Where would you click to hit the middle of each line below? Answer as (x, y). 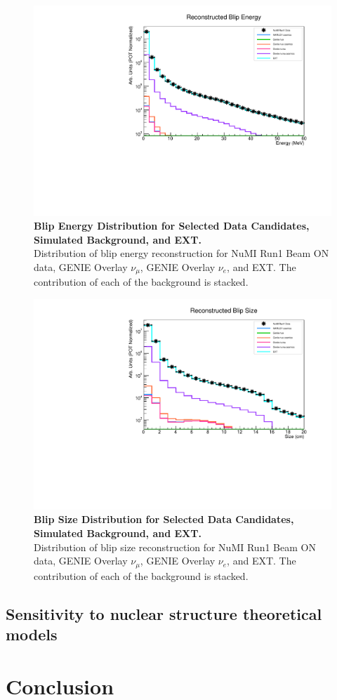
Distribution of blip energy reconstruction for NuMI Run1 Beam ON (181, 253)
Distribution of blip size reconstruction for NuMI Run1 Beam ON (175, 547)
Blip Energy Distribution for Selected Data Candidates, (172, 226)
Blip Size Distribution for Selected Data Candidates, (164, 519)
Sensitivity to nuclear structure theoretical (164, 613)
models (32, 634)
